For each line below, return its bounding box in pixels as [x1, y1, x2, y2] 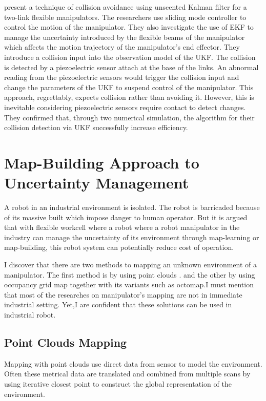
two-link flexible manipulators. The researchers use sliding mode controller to [4, 11, 247, 22]
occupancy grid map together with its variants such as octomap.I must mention [4, 279, 254, 290]
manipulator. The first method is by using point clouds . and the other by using [4, 269, 255, 280]
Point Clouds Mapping [4, 334, 127, 350]
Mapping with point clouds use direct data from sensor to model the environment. [4, 358, 262, 369]
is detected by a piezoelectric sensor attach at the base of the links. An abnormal [4, 61, 259, 72]
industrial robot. [4, 309, 56, 320]
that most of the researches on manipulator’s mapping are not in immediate [4, 289, 242, 300]
